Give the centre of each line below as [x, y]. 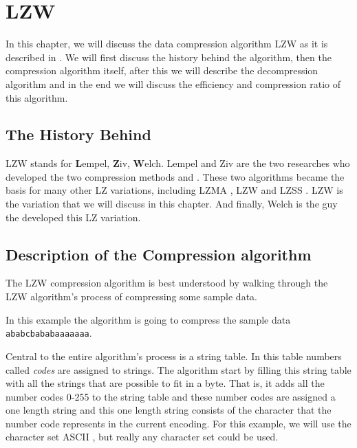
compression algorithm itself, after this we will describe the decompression [162, 70]
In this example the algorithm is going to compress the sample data [148, 319]
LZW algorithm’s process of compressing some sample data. [131, 296]
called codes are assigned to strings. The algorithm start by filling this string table [178, 369]
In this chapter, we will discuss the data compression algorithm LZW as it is [167, 44]
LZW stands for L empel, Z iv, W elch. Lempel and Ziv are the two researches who [178, 163]
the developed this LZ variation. [73, 217]
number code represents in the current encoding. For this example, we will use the [178, 423]
